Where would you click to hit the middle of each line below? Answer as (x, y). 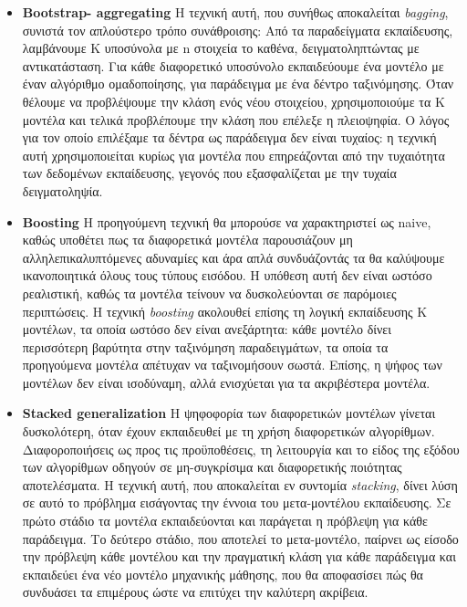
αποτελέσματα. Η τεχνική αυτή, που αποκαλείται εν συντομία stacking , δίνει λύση (240, 484)
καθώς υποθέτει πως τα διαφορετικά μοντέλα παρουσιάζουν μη (187, 240)
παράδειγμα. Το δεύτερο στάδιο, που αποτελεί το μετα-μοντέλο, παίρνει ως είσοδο (240, 538)
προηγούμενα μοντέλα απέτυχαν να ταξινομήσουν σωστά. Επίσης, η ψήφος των (232, 365)
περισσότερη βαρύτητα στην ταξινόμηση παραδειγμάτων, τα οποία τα (205, 346)
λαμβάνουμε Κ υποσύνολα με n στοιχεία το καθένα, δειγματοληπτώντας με (221, 48)
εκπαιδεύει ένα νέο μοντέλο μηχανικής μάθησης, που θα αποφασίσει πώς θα (223, 574)
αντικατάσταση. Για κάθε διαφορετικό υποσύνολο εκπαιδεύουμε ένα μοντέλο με (233, 65)
